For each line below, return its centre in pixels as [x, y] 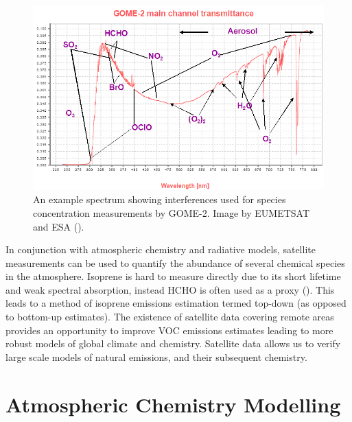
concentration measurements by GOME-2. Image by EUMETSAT [172, 212]
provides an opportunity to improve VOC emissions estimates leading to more [169, 330]
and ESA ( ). [59, 226]
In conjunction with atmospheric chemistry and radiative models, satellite [161, 249]
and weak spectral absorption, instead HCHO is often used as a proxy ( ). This [170, 289]
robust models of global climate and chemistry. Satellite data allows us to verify [173, 343]
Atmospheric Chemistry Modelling [173, 404]
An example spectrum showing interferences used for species [160, 199]
